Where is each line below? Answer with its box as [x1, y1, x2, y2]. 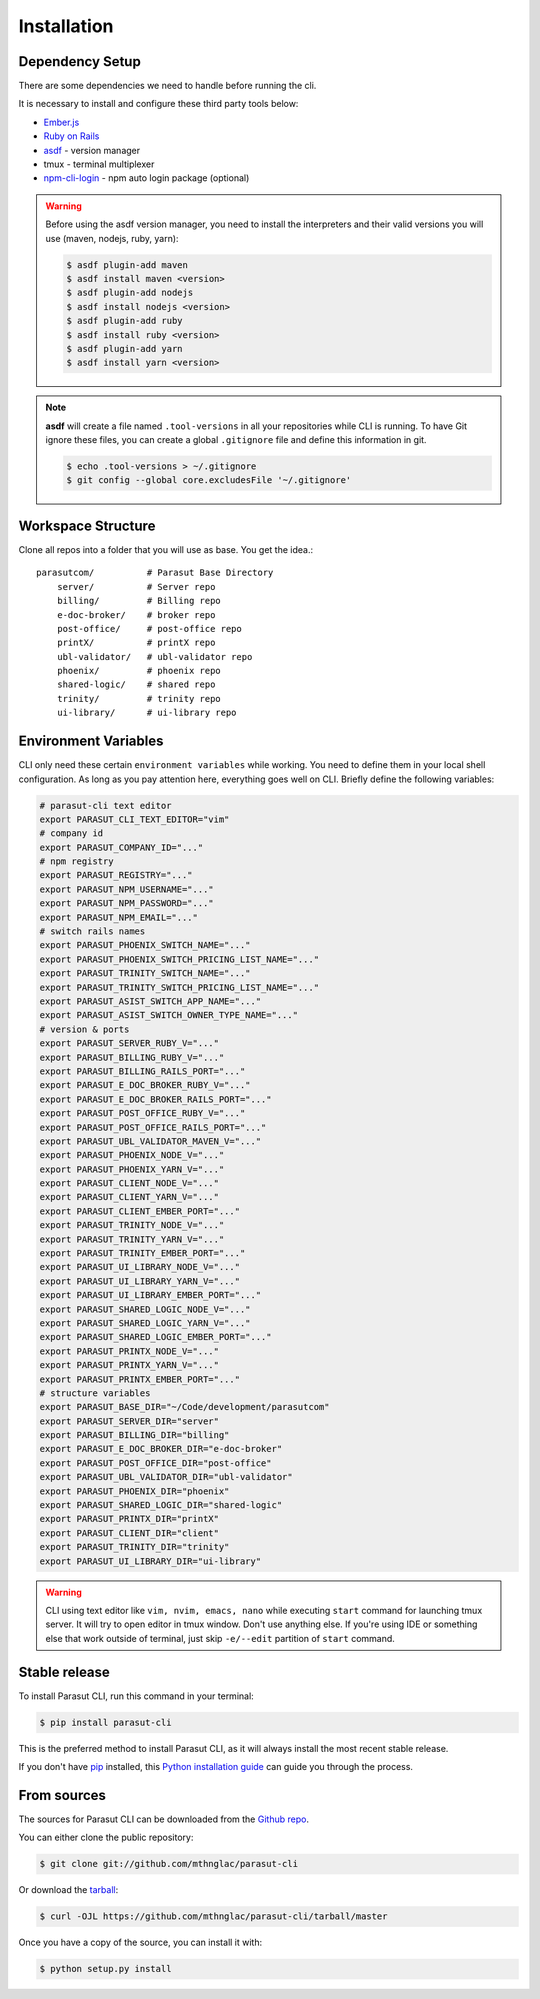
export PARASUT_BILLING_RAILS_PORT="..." [39, 1065, 246, 1077]
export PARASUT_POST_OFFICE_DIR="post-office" [39, 1457, 272, 1469]
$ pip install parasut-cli [39, 1716, 172, 1728]
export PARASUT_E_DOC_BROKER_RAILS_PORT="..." [39, 1093, 272, 1105]
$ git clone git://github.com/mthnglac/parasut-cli [39, 1858, 299, 1870]
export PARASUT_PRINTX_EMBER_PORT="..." [39, 1373, 240, 1385]
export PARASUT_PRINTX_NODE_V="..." [39, 1345, 220, 1357]
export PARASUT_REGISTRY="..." [39, 870, 194, 881]
